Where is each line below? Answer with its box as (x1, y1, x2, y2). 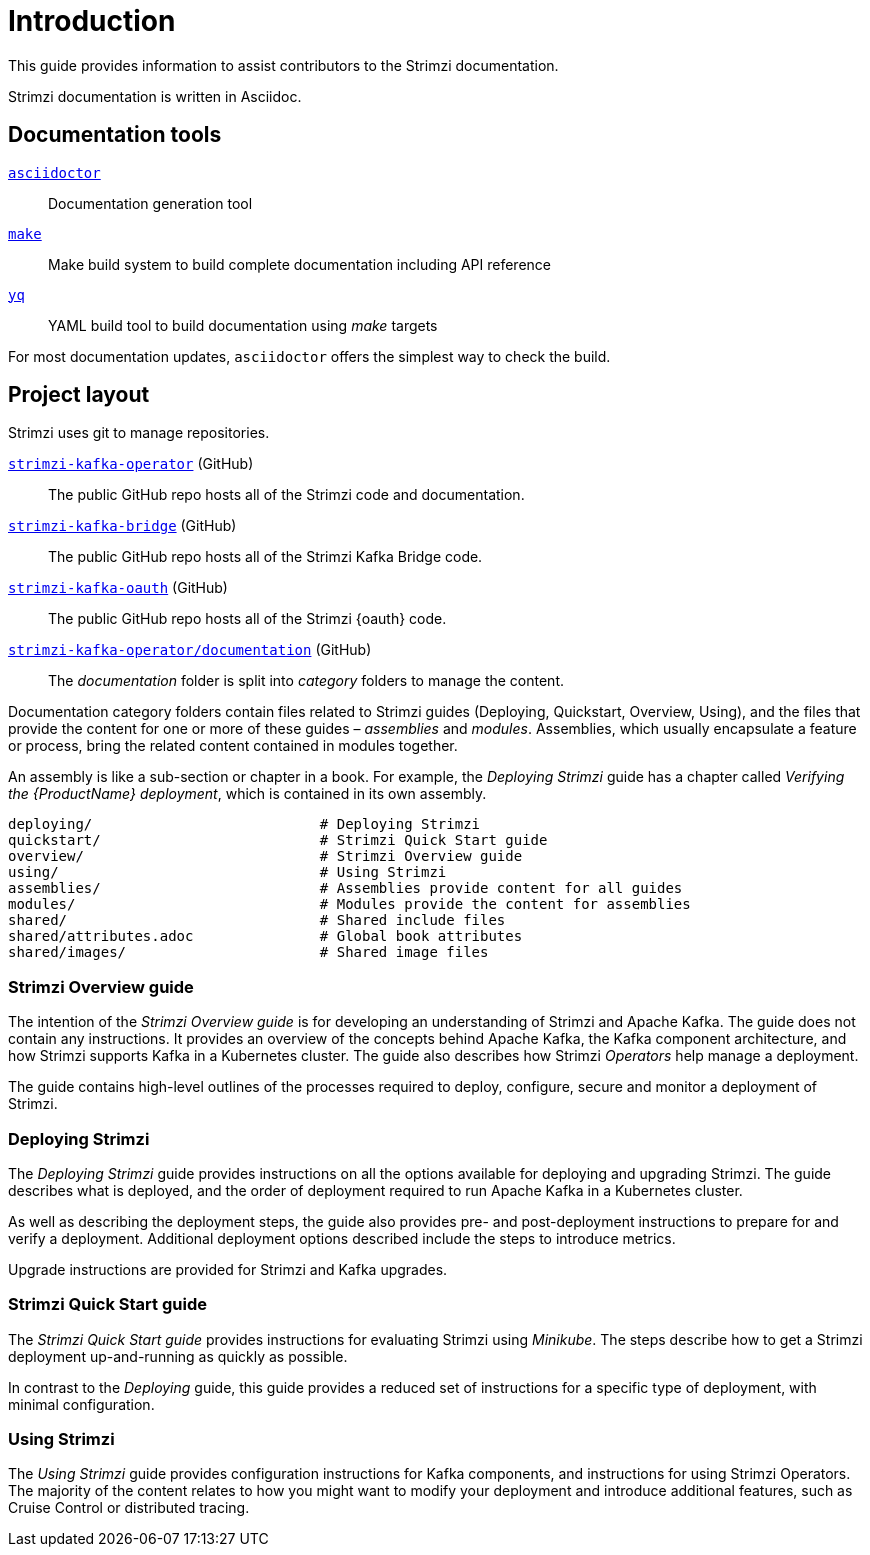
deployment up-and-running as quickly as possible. (8, 1347, 348, 1365)
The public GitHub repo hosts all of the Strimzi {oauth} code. (48, 610, 447, 628)
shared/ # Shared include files (8, 912, 506, 929)
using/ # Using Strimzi (8, 864, 447, 881)
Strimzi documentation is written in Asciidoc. (8, 87, 302, 105)
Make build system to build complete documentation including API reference (48, 255, 551, 273)
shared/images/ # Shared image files (8, 944, 489, 961)
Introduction (8, 4, 176, 38)
